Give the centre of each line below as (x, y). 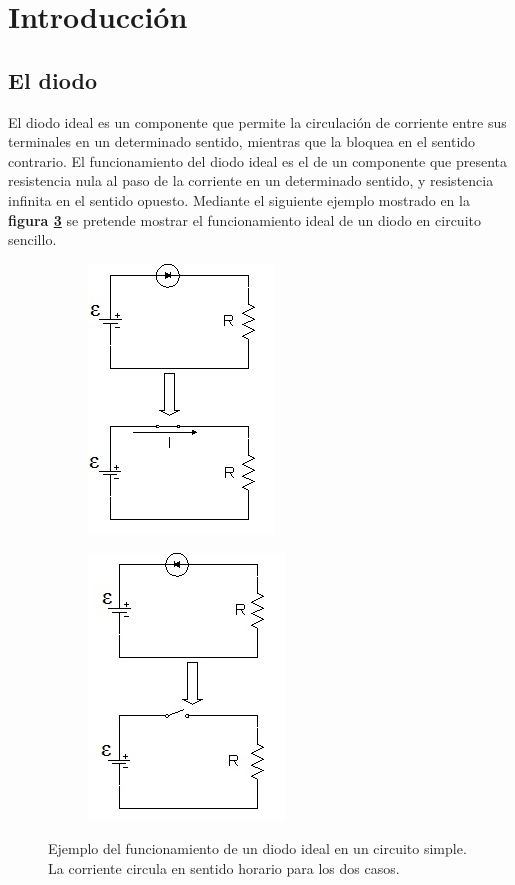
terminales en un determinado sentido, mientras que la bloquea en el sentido (242, 141)
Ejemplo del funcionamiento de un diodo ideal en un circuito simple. (257, 847)
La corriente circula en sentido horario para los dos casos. (224, 867)
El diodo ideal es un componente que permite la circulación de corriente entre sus (257, 121)
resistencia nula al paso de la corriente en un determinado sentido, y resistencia (251, 180)
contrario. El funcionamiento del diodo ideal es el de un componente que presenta (258, 160)
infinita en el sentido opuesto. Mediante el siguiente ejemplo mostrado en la (239, 199)
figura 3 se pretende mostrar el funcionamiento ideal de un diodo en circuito (244, 219)
